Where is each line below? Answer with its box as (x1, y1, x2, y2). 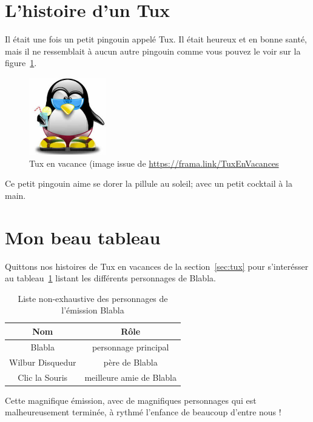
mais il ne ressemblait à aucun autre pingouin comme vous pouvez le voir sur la (5, 44, 301, 57)
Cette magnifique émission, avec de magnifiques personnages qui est (5, 394, 257, 406)
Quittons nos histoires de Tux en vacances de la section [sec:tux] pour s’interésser (5, 260, 309, 272)
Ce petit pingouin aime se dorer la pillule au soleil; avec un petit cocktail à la (5, 177, 292, 190)
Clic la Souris (18, 370, 68, 383)
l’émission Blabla (61, 304, 124, 316)
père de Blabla (103, 355, 158, 368)
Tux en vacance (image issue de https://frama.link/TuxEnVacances (29, 156, 279, 169)
